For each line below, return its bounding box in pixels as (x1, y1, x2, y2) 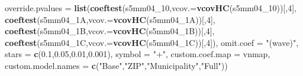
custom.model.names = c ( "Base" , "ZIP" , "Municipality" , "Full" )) (5, 59, 228, 71)
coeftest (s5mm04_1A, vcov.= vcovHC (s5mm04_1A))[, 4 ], (5, 13, 215, 25)
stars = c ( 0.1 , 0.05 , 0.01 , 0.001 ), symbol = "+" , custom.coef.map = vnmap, (5, 48, 270, 60)
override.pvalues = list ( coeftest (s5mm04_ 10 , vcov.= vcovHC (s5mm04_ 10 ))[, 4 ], (5, 2, 296, 14)
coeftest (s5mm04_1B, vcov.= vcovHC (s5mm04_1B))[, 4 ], (5, 25, 215, 37)
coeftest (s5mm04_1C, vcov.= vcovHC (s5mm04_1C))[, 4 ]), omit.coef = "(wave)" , (5, 36, 299, 48)
